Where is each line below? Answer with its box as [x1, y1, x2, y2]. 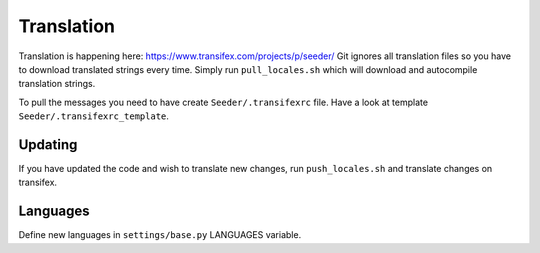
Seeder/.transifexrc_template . [18, 110, 170, 122]
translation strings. [18, 78, 96, 90]
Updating [18, 136, 78, 153]
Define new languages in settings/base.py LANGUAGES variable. [18, 229, 302, 241]
